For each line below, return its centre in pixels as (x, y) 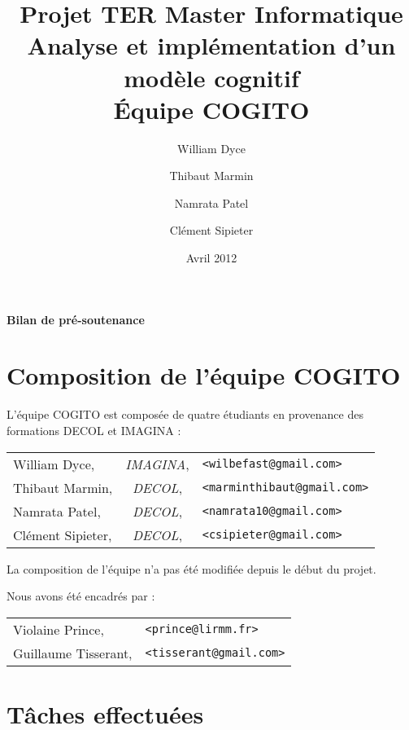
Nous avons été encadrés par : (81, 596)
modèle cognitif (211, 77)
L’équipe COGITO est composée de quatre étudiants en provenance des (185, 414)
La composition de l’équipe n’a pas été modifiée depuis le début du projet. (191, 568)
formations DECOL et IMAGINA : (94, 430)
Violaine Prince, (59, 629)
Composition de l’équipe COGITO (204, 375)
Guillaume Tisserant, (73, 653)
